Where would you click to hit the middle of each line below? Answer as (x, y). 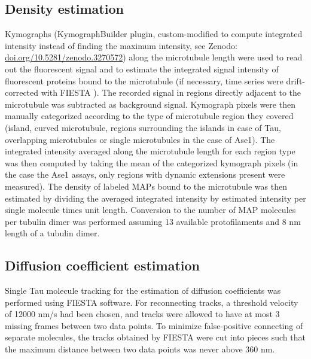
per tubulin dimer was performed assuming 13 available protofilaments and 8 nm (153, 221)
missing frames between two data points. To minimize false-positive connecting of (154, 325)
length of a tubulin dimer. (52, 233)
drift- (295, 80)
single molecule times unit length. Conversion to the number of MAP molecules (150, 210)
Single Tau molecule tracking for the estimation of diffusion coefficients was (143, 290)
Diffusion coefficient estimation (102, 265)
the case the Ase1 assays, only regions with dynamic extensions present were (145, 174)
